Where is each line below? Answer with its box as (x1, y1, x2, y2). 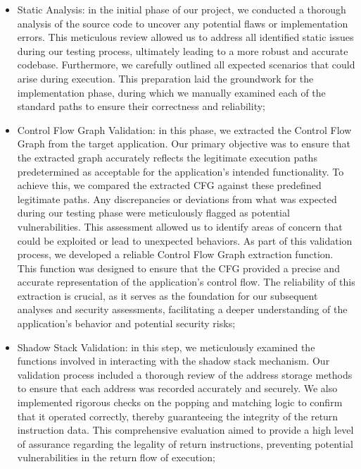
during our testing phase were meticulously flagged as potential (17, 205, 290, 220)
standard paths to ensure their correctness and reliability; (17, 99, 265, 114)
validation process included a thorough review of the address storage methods (17, 367, 353, 382)
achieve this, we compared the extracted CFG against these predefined (17, 178, 322, 193)
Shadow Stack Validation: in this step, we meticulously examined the (17, 339, 315, 354)
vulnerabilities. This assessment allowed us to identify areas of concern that (17, 219, 343, 233)
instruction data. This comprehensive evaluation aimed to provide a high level (17, 422, 354, 437)
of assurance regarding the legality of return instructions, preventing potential (17, 436, 353, 451)
